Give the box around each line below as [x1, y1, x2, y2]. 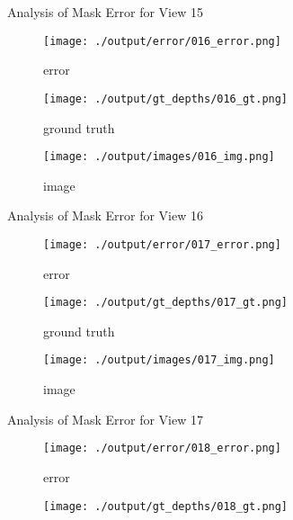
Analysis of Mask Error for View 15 [7, 3, 203, 21]
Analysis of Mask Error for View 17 [7, 409, 203, 428]
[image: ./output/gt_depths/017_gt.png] [43, 296, 289, 309]
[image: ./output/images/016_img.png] [43, 150, 275, 164]
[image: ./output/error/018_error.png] [43, 442, 281, 455]
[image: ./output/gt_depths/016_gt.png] [43, 92, 289, 105]
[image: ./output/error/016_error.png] [43, 34, 281, 48]
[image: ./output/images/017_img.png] [43, 354, 275, 367]
